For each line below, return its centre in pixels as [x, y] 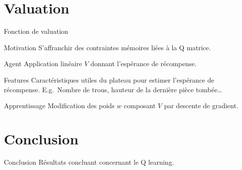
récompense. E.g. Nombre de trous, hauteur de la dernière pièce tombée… [113, 89]
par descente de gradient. [201, 106]
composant [140, 106]
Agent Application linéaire [43, 64]
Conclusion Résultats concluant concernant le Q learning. [89, 162]
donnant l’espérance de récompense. [144, 64]
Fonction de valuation [36, 31]
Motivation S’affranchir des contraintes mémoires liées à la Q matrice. [107, 47]
